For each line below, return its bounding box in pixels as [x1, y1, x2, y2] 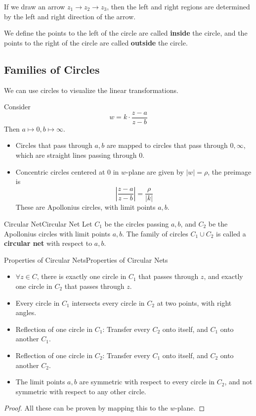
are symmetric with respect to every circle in [79, 376, 215, 387]
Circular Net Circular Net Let [4, 218, 92, 229]
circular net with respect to [4, 238, 92, 248]
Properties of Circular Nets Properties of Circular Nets [4, 254, 168, 265]
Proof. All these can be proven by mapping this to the [4, 403, 168, 413]
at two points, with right [157, 297, 232, 308]
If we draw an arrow [4, 1, 65, 11]
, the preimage [208, 166, 252, 177]
